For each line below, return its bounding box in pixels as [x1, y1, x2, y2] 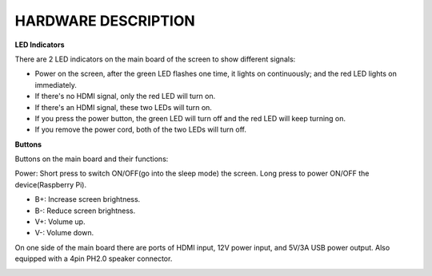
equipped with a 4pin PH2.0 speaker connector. [14, 254, 173, 263]
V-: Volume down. [34, 228, 94, 238]
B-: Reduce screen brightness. [34, 206, 136, 215]
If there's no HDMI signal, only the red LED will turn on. [34, 92, 216, 101]
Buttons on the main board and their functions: [14, 154, 169, 164]
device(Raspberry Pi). [14, 179, 87, 189]
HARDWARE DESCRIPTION [14, 12, 195, 30]
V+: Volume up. [34, 217, 86, 227]
